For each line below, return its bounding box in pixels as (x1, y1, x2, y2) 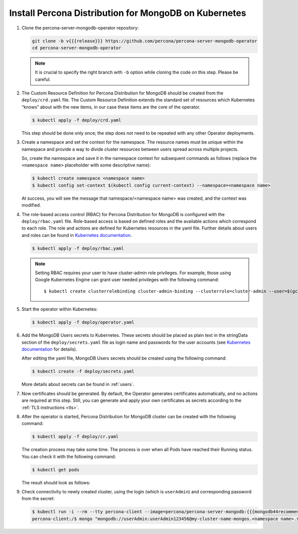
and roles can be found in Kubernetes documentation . (21, 232, 132, 238)
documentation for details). (21, 346, 77, 352)
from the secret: (21, 496, 55, 502)
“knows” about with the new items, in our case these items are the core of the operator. (21, 104, 201, 110)
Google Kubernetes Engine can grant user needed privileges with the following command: (35, 277, 219, 283)
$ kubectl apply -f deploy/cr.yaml (32, 434, 119, 440)
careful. (35, 76, 51, 82)
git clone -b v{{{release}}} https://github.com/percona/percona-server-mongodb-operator (32, 38, 258, 44)
